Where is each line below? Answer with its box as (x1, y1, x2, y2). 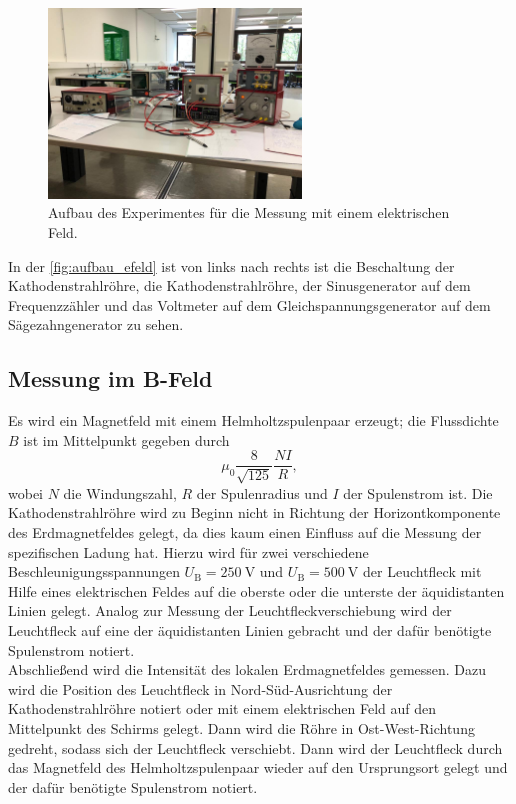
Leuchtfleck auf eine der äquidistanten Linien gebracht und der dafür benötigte (8, 619, 492, 640)
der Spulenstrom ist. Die (343, 482, 493, 503)
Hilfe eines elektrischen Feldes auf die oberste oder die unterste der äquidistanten (8, 580, 505, 601)
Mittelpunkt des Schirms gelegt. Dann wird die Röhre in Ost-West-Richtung (8, 717, 475, 738)
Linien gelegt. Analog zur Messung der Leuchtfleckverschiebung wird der (8, 600, 452, 621)
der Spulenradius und (196, 482, 328, 503)
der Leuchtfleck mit (363, 561, 482, 582)
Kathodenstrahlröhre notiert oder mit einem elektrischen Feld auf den (8, 698, 437, 719)
